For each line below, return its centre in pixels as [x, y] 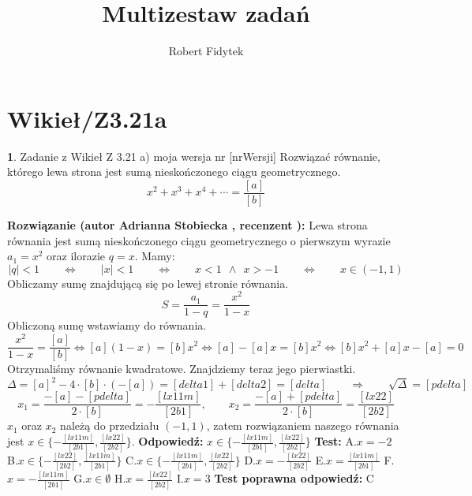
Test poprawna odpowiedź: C [294, 478]
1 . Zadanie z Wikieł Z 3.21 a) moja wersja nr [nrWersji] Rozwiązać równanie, [194, 156]
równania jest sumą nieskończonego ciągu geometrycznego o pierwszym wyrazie [199, 240]
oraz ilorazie [76, 256]
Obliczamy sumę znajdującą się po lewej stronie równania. [148, 283]
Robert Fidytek [206, 51]
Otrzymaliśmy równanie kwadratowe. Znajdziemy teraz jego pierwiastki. [182, 369]
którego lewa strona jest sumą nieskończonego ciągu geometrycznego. [174, 172]
